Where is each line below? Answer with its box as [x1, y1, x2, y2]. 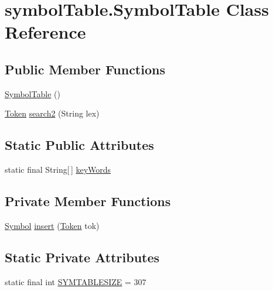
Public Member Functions [5, 60, 165, 78]
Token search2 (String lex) [5, 107, 100, 119]
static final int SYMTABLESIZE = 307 [5, 275, 146, 287]
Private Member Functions [5, 192, 171, 210]
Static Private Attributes [5, 248, 160, 266]
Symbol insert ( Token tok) [5, 219, 100, 231]
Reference [5, 20, 86, 44]
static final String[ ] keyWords [5, 163, 111, 176]
